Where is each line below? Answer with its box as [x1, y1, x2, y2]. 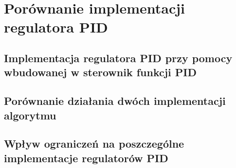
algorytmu [4, 107, 56, 122]
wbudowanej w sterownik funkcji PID [4, 65, 197, 80]
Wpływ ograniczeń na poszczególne [4, 136, 184, 151]
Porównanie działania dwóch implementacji [4, 93, 226, 108]
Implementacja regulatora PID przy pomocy [4, 50, 233, 65]
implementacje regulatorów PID [4, 150, 168, 165]
